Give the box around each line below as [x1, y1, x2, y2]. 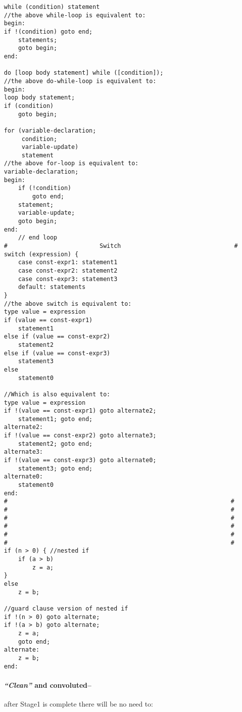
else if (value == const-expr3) [4, 349, 110, 357]
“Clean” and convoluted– [4, 679, 92, 690]
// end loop [18, 234, 57, 241]
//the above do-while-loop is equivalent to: [4, 77, 156, 85]
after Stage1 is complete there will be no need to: [4, 698, 153, 709]
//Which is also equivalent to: [4, 390, 110, 398]
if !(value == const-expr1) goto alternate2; [4, 407, 156, 415]
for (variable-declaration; [4, 127, 97, 134]
